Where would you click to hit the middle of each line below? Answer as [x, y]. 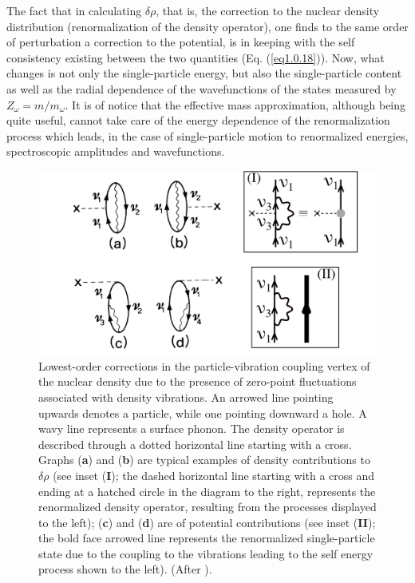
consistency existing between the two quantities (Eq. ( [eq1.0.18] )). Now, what [196, 57]
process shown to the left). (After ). [125, 569]
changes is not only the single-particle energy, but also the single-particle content [204, 73]
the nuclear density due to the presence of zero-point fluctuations [198, 381]
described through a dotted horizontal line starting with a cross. [195, 444]
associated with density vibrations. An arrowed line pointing [186, 397]
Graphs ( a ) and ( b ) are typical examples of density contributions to [204, 460]
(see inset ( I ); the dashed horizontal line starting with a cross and [214, 475]
